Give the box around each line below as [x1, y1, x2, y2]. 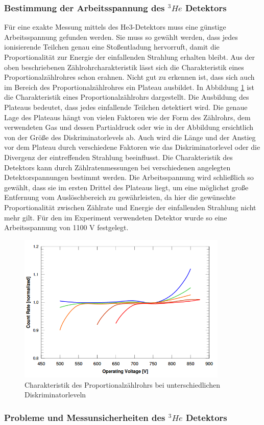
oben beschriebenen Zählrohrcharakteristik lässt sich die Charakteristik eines [4, 61, 244, 72]
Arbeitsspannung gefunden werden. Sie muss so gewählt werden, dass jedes [4, 31, 238, 42]
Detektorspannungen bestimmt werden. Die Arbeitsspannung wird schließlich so [4, 172, 254, 183]
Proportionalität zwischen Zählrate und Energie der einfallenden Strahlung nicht [4, 202, 256, 212]
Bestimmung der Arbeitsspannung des [4, 1, 165, 14]
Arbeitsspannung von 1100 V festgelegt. [4, 222, 129, 233]
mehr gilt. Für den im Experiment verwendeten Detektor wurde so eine [4, 212, 227, 222]
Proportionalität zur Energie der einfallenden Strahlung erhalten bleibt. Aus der [4, 52, 255, 62]
